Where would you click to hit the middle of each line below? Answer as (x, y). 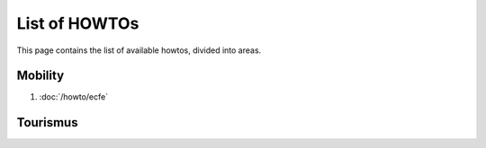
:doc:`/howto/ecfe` (73, 97)
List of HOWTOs (78, 23)
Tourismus (47, 122)
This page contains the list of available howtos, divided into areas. (139, 50)
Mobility (40, 76)
